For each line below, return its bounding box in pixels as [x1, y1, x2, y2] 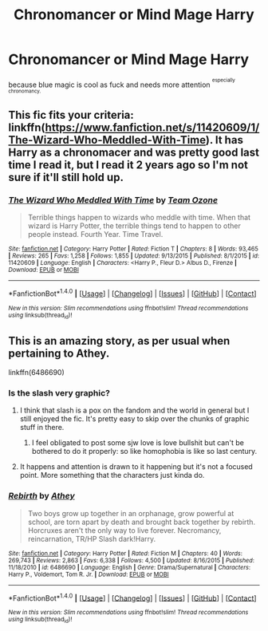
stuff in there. [19, 423, 65, 432]
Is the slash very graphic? [8, 387, 110, 398]
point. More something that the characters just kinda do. [19, 471, 205, 480]
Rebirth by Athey [8, 491, 75, 502]
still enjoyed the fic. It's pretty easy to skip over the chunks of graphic [19, 414, 250, 424]
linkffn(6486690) [8, 367, 65, 377]
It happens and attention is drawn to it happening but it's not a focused [19, 462, 253, 471]
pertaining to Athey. [8, 346, 110, 360]
